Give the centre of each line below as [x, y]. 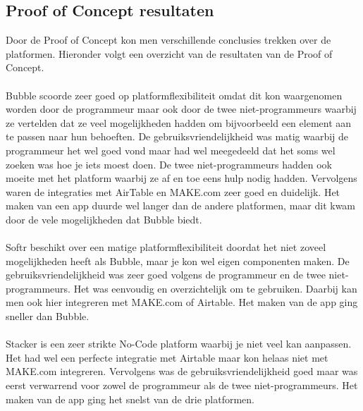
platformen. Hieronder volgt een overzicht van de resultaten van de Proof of [169, 53]
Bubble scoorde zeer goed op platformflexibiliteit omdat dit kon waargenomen [174, 95]
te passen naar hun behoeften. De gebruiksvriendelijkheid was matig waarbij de [177, 136]
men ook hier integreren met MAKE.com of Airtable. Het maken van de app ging [182, 302]
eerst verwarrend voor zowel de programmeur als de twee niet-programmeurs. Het [182, 385]
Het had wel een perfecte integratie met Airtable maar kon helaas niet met [167, 357]
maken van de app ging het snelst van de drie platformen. [130, 399]
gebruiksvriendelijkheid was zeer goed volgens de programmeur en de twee [166, 275]
